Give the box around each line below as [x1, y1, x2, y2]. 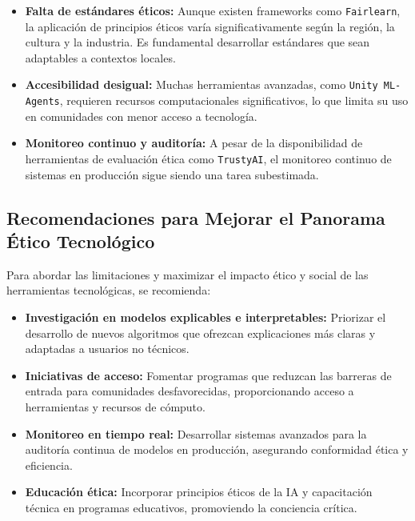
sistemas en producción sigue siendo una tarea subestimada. [25, 166, 319, 182]
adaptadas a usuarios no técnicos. [25, 340, 190, 357]
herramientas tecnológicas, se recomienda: [6, 282, 211, 299]
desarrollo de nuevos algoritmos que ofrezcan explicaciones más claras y [25, 324, 376, 341]
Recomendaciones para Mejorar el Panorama [6, 205, 385, 230]
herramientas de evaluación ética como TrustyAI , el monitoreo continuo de [25, 150, 392, 166]
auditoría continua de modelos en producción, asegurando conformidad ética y [25, 441, 409, 458]
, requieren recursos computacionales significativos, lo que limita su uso [59, 92, 409, 109]
